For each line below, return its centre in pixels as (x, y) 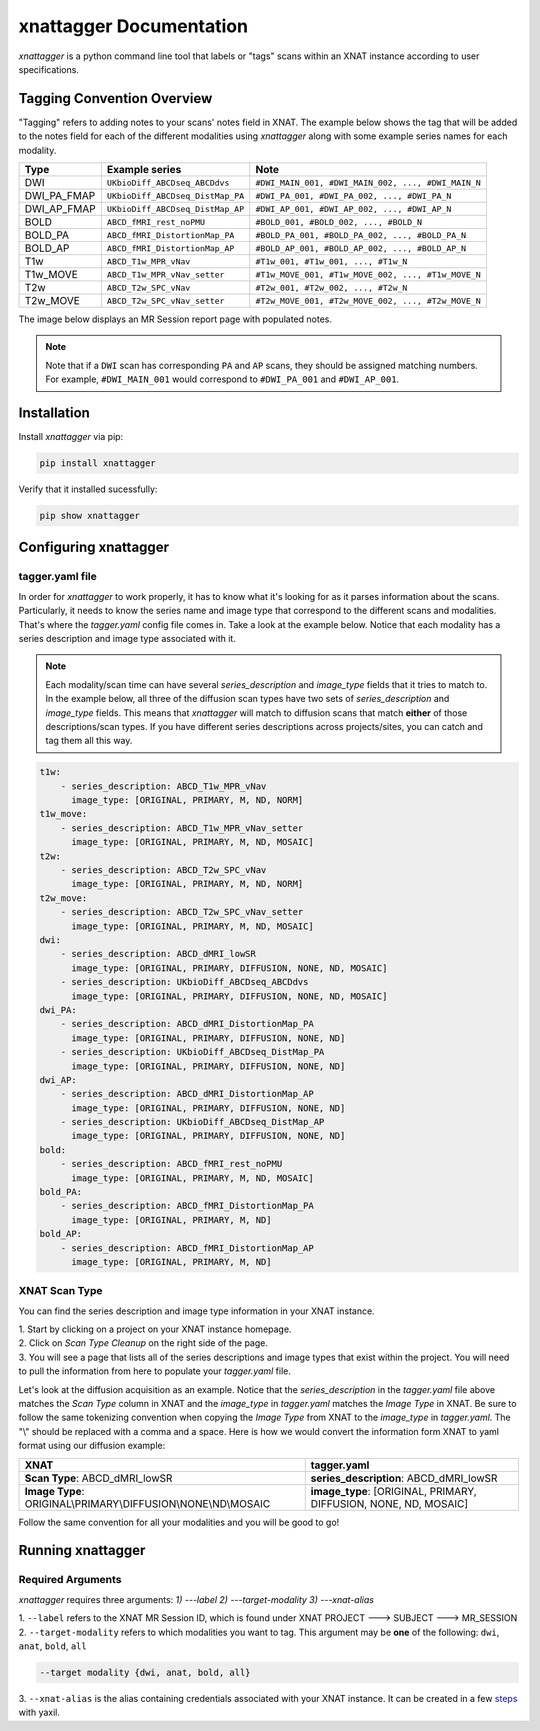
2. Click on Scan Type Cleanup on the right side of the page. (143, 1343)
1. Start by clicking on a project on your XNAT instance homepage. (155, 1329)
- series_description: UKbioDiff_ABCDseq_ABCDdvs (184, 982)
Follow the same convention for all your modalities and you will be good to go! (179, 1522)
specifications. (49, 69)
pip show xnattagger (89, 516)
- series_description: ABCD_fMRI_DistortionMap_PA (187, 1206)
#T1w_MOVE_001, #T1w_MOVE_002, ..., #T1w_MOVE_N (368, 274)
